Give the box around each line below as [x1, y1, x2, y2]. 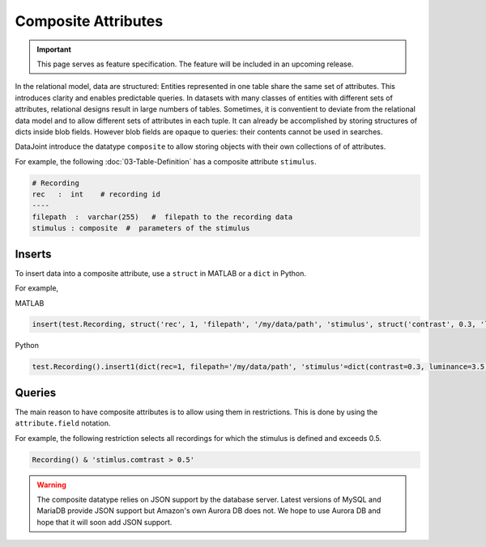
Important [36, 45, 72, 54]
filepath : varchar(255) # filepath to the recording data [32, 212, 293, 222]
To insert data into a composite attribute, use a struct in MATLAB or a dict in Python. [15, 268, 307, 278]
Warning [36, 480, 66, 490]
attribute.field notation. [15, 418, 111, 428]
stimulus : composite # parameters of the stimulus [32, 223, 250, 233]
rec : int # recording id [32, 190, 161, 199]
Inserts [15, 247, 52, 261]
